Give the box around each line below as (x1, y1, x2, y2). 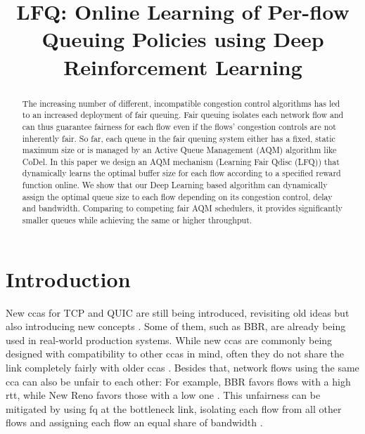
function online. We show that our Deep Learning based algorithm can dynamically (22, 179, 328, 191)
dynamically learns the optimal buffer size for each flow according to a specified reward (22, 167, 341, 179)
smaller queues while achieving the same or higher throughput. (22, 214, 252, 226)
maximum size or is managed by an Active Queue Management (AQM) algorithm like (22, 144, 337, 156)
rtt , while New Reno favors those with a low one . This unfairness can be (6, 388, 321, 402)
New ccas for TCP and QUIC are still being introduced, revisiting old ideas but (6, 305, 350, 320)
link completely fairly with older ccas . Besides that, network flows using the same (6, 360, 359, 375)
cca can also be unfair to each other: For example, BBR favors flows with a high (6, 374, 351, 388)
